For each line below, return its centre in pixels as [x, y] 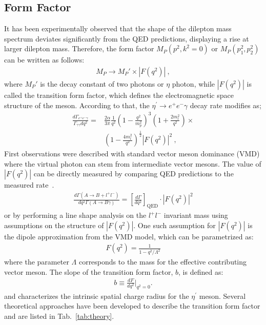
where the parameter [37, 262]
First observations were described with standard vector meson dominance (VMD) [132, 154]
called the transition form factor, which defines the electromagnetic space [119, 95]
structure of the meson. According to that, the [77, 105]
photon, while [193, 84]
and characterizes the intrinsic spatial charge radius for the [97, 296]
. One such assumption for [175, 225]
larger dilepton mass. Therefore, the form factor [79, 48]
